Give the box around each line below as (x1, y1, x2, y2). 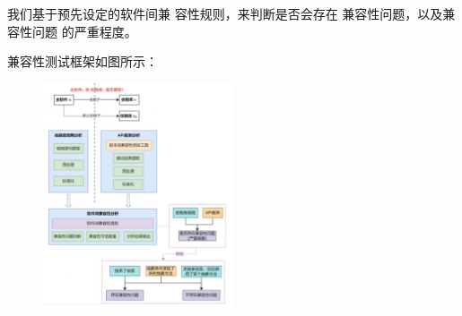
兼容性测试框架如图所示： (7, 52, 158, 71)
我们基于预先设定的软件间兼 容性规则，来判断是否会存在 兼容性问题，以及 (7, 4, 443, 22)
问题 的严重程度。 (31, 21, 137, 40)
